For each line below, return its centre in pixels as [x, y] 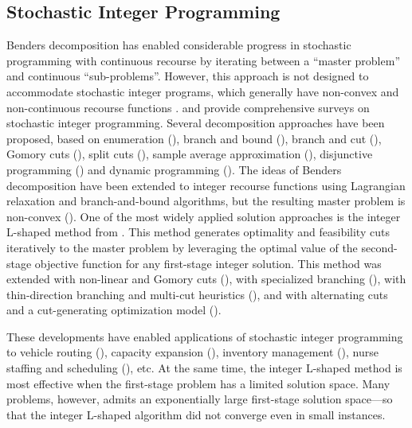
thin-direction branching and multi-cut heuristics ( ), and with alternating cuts [197, 294]
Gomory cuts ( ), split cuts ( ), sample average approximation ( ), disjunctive [190, 154]
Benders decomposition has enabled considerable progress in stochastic [179, 45]
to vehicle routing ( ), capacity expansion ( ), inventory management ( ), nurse [192, 352]
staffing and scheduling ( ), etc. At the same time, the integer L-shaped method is [204, 368]
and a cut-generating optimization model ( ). [114, 310]
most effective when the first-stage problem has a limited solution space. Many [198, 383]
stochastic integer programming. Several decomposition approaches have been [196, 123]
